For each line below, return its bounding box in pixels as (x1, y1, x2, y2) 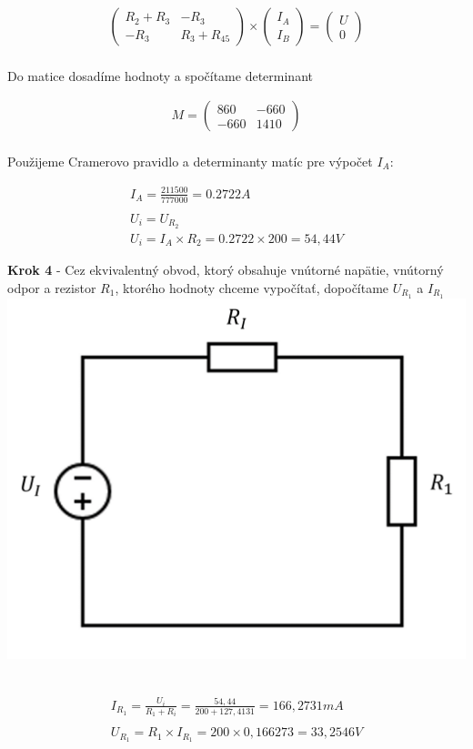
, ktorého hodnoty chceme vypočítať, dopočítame (115, 278, 389, 297)
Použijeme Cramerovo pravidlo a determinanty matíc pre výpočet (7, 151, 373, 170)
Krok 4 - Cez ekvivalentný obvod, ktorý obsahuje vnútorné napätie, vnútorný (7, 260, 444, 279)
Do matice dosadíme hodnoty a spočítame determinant (7, 66, 313, 85)
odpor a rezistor (7, 278, 96, 297)
